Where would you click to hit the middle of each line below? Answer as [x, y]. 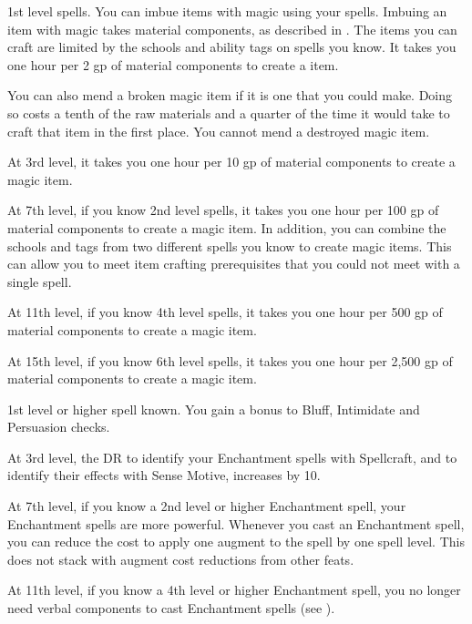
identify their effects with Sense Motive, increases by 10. [164, 475]
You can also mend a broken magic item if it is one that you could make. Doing [230, 95]
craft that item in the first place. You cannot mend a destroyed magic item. [219, 131]
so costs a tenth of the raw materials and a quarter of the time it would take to [229, 113]
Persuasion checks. [59, 427]
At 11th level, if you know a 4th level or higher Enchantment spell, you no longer [234, 590]
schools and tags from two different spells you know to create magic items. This [230, 246]
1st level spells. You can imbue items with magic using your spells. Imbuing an [227, 11]
